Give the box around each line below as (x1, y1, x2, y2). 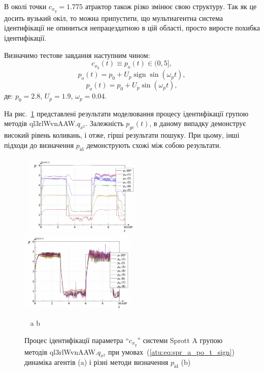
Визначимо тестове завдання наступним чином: (4, 49, 150, 60)
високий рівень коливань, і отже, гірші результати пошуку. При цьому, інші (4, 130, 240, 140)
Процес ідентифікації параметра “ (24, 334, 129, 345)
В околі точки (4, 1, 47, 11)
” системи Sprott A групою (137, 334, 223, 345)
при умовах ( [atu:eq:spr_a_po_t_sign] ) (108, 346, 235, 357)
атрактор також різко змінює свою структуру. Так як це (85, 1, 257, 11)
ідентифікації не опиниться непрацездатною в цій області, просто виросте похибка (4, 22, 260, 33)
